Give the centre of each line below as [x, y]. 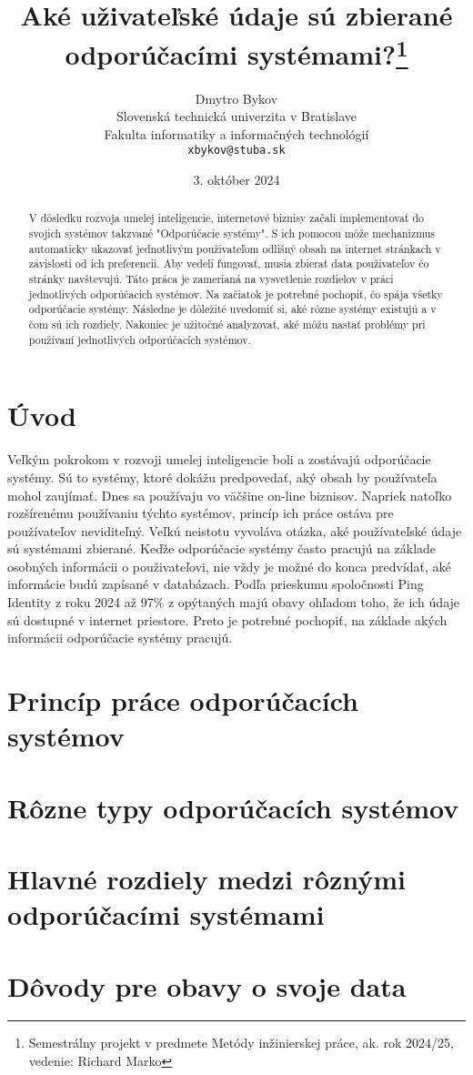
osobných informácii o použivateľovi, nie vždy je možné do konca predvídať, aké [229, 566]
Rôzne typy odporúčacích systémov [233, 807]
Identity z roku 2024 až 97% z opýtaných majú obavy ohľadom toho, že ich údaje [234, 602]
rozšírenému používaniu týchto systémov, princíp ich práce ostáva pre [201, 513]
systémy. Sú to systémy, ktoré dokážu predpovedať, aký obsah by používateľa [222, 477]
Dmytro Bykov [236, 98]
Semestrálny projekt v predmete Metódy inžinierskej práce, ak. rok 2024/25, [241, 1043]
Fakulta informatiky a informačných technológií [236, 133]
